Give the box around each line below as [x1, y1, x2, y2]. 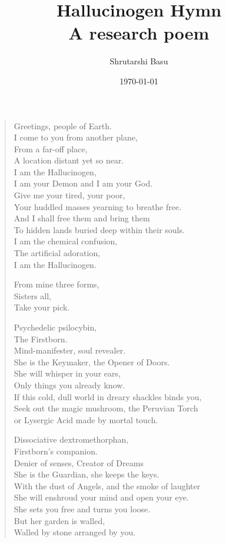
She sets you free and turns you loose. [14, 502, 151, 515]
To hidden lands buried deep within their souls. [14, 223, 185, 235]
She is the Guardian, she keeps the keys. [14, 468, 159, 480]
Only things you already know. [14, 378, 125, 391]
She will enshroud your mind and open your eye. [14, 491, 189, 503]
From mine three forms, [14, 278, 99, 290]
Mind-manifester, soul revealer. [14, 344, 126, 356]
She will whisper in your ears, [14, 367, 121, 380]
